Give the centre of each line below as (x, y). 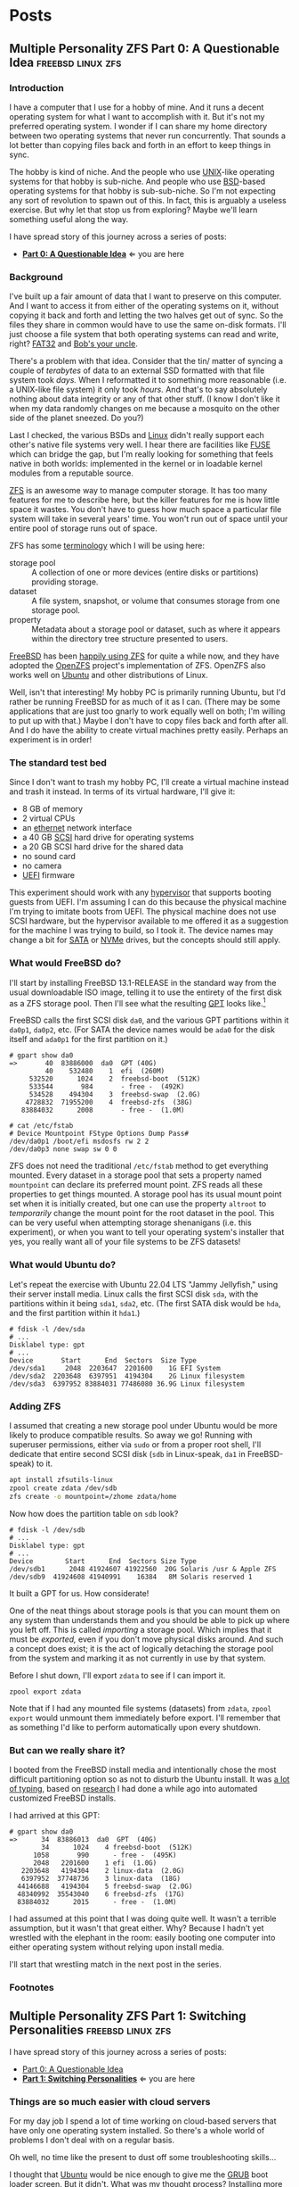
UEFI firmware (48, 875)
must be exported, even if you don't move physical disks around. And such (146, 1639)
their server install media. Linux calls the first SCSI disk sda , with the (134, 1294)
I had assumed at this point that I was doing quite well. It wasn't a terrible (143, 1918)
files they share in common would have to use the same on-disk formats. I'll (148, 325)
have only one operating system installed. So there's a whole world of (137, 2130)
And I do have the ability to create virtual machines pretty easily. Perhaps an (149, 730)
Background (36, 277)
